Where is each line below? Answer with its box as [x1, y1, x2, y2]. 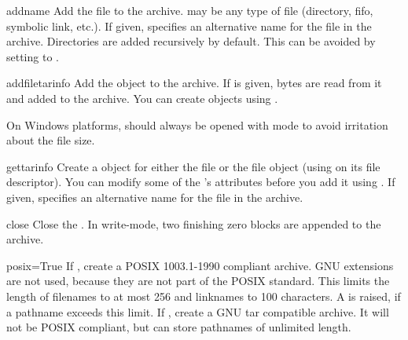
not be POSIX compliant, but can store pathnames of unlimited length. [6, 319, 351, 335]
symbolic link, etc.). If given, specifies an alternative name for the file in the [6, 17, 372, 34]
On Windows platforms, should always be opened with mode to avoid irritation [6, 116, 388, 133]
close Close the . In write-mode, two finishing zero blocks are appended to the [6, 215, 381, 232]
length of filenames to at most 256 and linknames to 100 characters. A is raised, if [6, 287, 401, 304]
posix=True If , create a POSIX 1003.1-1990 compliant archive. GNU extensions [6, 257, 394, 273]
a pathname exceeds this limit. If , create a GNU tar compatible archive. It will [6, 303, 389, 320]
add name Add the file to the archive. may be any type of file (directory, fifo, [6, 2, 373, 18]
